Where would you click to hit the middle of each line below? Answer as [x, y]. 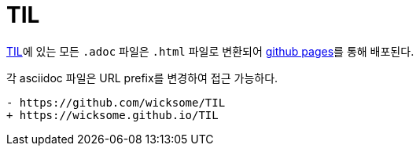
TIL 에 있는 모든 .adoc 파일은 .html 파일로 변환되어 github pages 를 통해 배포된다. [210, 51]
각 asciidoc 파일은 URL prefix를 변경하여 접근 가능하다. [142, 78]
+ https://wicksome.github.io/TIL [112, 115]
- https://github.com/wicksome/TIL [116, 102]
